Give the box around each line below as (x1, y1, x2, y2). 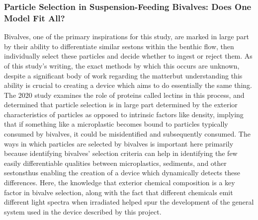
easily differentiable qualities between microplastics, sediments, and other (4, 157, 227, 168)
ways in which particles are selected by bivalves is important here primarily (4, 138, 234, 148)
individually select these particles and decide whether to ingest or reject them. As (4, 51, 253, 61)
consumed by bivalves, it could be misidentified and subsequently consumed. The (4, 129, 251, 139)
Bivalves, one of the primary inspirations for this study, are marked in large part (4, 31, 249, 42)
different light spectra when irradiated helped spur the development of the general (4, 197, 254, 207)
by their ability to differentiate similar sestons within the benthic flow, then (4, 41, 234, 51)
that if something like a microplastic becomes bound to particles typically (4, 119, 228, 129)
